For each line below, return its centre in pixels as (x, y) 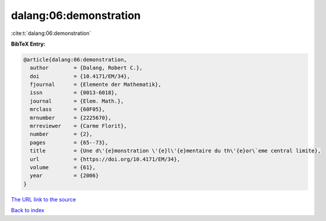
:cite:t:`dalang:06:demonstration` (51, 33)
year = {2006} (64, 176)
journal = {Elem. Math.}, (77, 101)
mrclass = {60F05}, (67, 109)
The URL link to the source (44, 199)
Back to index (28, 210)
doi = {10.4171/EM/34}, (80, 76)
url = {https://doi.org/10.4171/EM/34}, (105, 159)
